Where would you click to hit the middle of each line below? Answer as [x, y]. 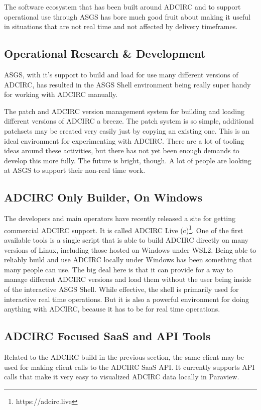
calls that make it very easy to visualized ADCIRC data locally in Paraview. [122, 377]
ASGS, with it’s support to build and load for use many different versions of [121, 74]
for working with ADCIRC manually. [61, 94]
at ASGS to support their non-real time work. [75, 170]
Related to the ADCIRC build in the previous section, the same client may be [124, 356]
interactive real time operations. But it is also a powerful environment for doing [126, 299]
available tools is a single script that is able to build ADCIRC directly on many [126, 239]
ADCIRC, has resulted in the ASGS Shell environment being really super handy [127, 84]
